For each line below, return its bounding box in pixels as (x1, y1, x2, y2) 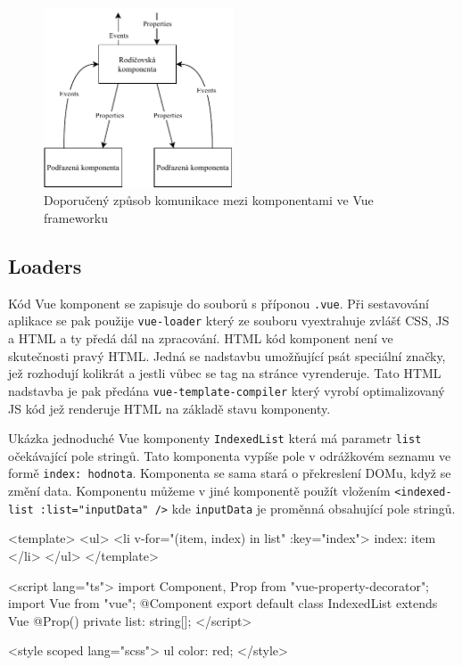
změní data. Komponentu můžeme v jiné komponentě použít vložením (8, 481, 391, 500)
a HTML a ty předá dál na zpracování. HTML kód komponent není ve (8, 329, 393, 348)
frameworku (44, 208, 109, 226)
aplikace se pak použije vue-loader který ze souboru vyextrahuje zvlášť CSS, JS (8, 311, 450, 330)
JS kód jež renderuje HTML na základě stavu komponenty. (8, 399, 331, 417)
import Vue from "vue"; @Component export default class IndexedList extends (8, 594, 438, 613)
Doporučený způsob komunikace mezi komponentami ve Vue (44, 191, 374, 210)
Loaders (8, 251, 82, 279)
